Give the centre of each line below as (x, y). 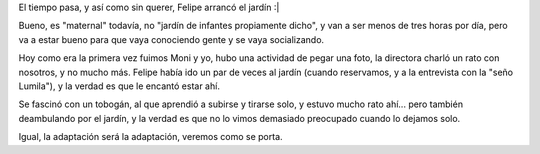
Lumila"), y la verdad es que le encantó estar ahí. (119, 86)
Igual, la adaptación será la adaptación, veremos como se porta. (151, 137)
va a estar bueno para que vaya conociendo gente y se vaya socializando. (171, 39)
